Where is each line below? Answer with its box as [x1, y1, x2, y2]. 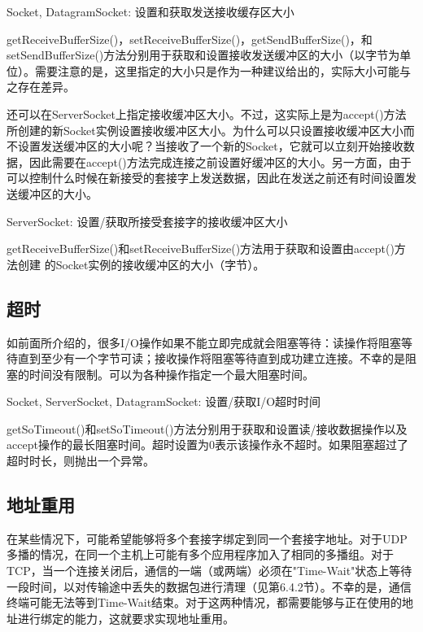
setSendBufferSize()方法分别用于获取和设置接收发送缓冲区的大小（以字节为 [7, 46, 400, 63]
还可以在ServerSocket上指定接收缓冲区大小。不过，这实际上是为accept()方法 [7, 105, 407, 122]
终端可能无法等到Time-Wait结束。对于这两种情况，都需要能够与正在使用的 [7, 594, 403, 611]
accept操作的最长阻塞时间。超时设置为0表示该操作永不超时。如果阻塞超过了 [7, 436, 408, 453]
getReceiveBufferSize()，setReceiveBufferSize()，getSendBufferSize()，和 [7, 30, 373, 47]
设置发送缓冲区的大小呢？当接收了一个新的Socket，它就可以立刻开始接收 [17, 137, 403, 155]
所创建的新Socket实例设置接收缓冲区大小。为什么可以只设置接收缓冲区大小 [7, 121, 403, 138]
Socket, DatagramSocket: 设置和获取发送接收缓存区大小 [7, 3, 294, 20]
